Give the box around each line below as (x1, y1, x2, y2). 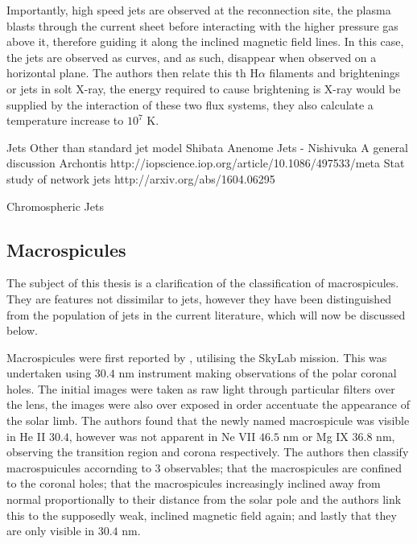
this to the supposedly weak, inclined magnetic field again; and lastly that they (6, 506, 397, 523)
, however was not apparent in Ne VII (68, 427, 256, 444)
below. (6, 322, 38, 339)
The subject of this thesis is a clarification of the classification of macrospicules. (6, 274, 399, 291)
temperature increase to (6, 112, 124, 129)
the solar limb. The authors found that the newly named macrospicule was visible (6, 412, 410, 429)
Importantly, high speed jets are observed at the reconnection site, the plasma (6, 2, 391, 18)
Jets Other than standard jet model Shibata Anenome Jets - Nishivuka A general (6, 138, 408, 155)
